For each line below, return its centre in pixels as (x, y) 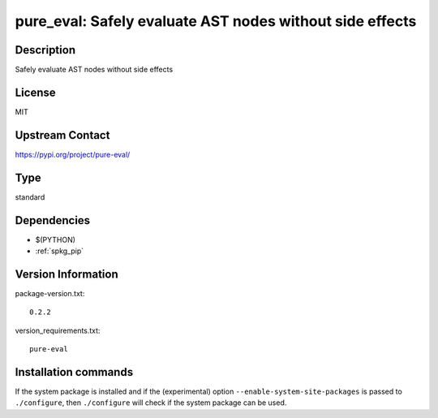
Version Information (67, 274)
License (35, 92)
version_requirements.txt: (58, 330)
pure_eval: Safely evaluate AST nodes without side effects (216, 21)
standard (30, 197)
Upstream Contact (62, 135)
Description (45, 50)
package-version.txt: (50, 293)
